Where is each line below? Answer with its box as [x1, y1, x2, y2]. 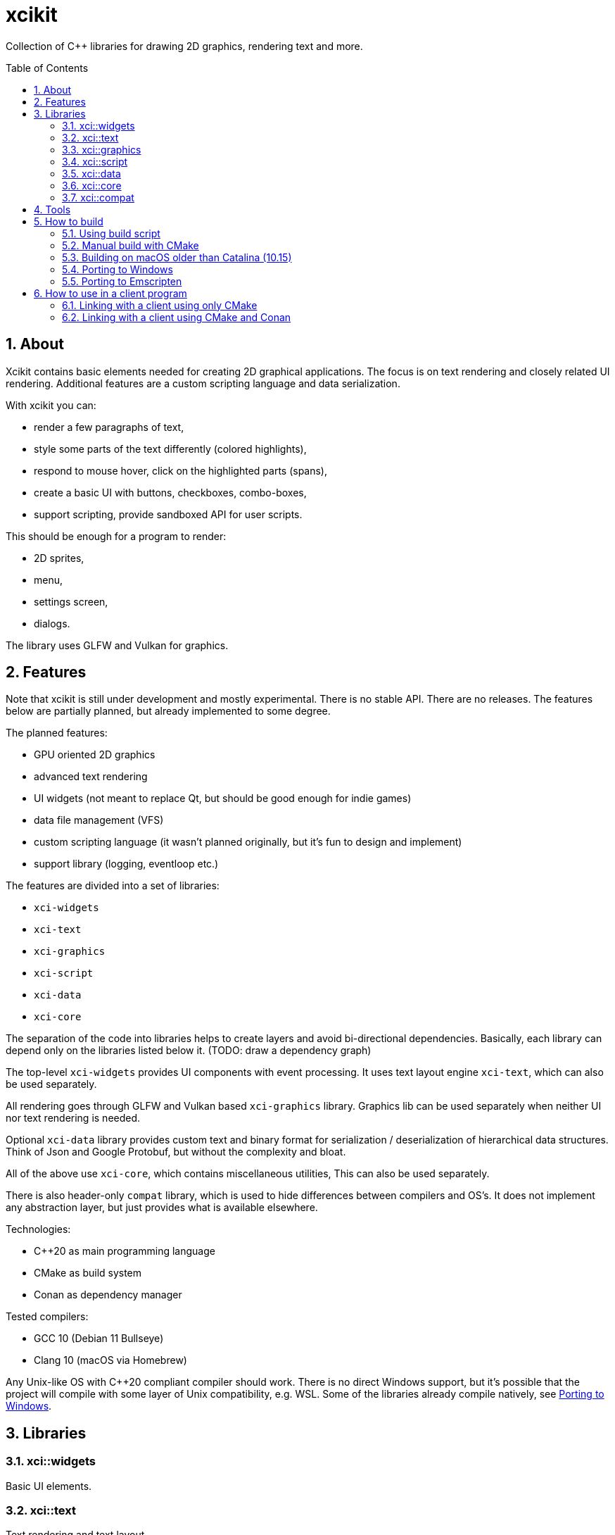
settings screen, [34, 595, 108, 608]
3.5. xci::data [62, 167, 121, 180]
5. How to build [34, 215, 103, 227]
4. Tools [34, 203, 71, 215]
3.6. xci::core [62, 179, 122, 192]
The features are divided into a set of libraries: [6, 879, 220, 892]
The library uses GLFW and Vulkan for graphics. [6, 639, 229, 651]
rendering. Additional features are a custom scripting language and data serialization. [6, 377, 400, 389]
